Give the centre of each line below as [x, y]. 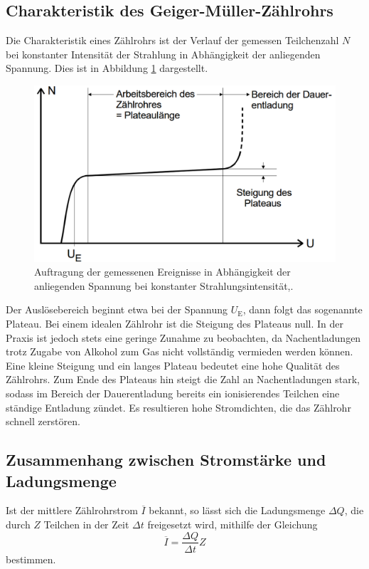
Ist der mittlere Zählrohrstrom [72, 510]
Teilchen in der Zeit [86, 524]
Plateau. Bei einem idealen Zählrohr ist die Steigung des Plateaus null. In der [175, 323]
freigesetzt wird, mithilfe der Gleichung [232, 524]
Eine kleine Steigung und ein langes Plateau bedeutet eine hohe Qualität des [173, 365]
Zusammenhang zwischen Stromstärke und [166, 460]
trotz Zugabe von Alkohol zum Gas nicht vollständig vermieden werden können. [180, 351]
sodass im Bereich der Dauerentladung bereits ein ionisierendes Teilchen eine [173, 393]
